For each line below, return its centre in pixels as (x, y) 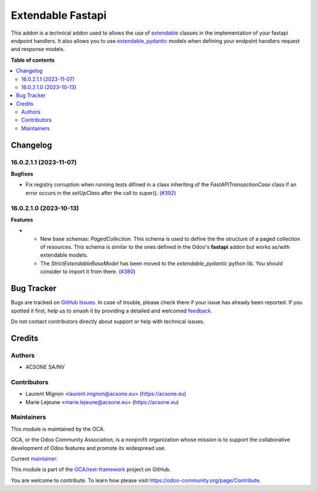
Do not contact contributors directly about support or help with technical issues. (108, 321)
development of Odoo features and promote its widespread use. (88, 448)
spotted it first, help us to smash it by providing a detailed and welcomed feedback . (112, 311)
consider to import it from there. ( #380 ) (88, 272)
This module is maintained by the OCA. (58, 429)
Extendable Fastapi (59, 15)
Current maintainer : (34, 459)
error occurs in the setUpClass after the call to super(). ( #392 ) (101, 193)
